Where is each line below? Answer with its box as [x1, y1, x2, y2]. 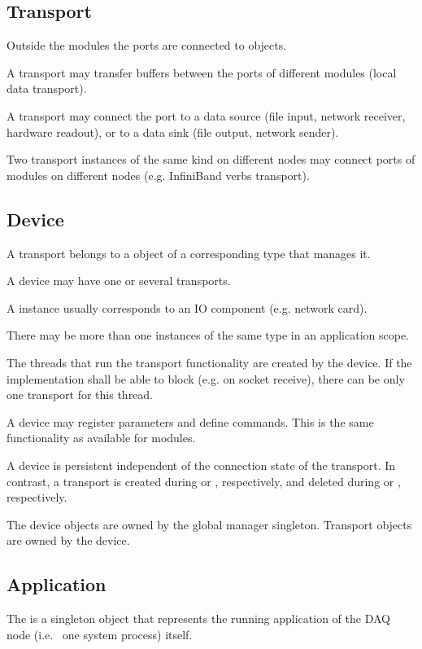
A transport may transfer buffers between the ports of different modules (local [7, 64, 397, 81]
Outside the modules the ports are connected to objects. [7, 37, 287, 54]
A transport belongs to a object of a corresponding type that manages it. [7, 244, 371, 261]
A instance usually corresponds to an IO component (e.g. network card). [7, 299, 368, 316]
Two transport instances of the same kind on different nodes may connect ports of [7, 151, 415, 168]
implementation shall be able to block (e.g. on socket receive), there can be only [7, 370, 405, 387]
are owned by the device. [7, 532, 130, 549]
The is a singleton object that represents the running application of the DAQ [7, 610, 390, 627]
